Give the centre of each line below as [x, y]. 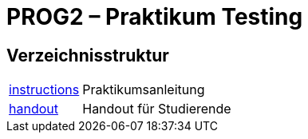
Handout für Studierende [157, 109]
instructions [44, 90]
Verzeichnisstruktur [88, 55]
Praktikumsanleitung [144, 90]
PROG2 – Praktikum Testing [155, 17]
